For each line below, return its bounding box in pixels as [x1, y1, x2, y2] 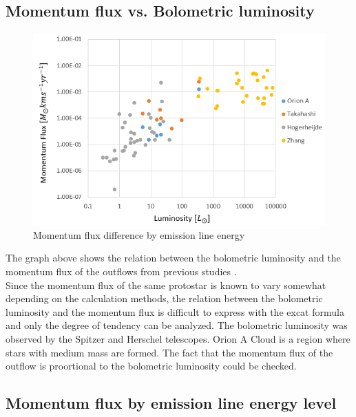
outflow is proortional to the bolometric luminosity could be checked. [6, 359, 297, 373]
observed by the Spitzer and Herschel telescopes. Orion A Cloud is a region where [6, 331, 350, 345]
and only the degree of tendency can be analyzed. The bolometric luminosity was [6, 318, 348, 332]
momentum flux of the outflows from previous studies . [6, 264, 237, 279]
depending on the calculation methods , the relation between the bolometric [6, 291, 323, 306]
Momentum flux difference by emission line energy [33, 227, 245, 242]
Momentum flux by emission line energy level [6, 392, 337, 414]
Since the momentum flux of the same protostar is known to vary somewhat [6, 277, 326, 292]
